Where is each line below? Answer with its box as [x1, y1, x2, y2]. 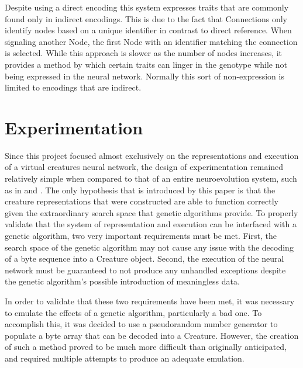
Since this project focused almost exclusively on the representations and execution [5, 149, 299, 161]
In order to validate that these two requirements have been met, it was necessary [5, 295, 295, 307]
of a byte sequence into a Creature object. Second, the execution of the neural [5, 252, 284, 265]
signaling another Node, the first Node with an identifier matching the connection [5, 35, 298, 47]
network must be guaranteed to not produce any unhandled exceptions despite [5, 263, 286, 276]
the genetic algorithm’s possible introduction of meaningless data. [5, 275, 240, 287]
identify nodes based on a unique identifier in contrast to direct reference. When [5, 24, 292, 36]
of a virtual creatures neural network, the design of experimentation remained [5, 161, 284, 173]
